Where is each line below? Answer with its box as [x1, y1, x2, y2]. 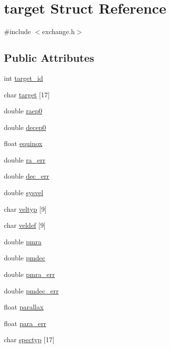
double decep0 [4, 122, 46, 132]
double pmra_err [4, 269, 55, 279]
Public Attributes [4, 50, 94, 65]
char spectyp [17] [4, 334, 55, 345]
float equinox [4, 138, 42, 148]
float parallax [4, 302, 44, 312]
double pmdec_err [4, 285, 59, 295]
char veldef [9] [4, 220, 46, 230]
